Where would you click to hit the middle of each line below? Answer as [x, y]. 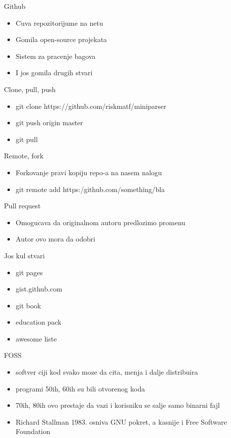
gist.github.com [39, 289]
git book [28, 305]
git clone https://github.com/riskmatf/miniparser [91, 106]
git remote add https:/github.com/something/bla [90, 189]
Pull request [22, 206]
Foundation [33, 431]
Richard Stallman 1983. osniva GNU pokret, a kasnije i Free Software [121, 421]
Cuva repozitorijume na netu [59, 23]
